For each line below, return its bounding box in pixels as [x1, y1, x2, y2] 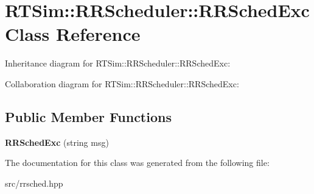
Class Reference [5, 21, 141, 46]
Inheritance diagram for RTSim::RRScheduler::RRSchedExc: [5, 57, 231, 70]
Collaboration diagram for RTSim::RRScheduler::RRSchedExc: [5, 77, 239, 90]
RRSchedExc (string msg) [5, 135, 109, 148]
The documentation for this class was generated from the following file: [5, 156, 270, 169]
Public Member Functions [5, 107, 172, 126]
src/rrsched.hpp [5, 176, 63, 189]
